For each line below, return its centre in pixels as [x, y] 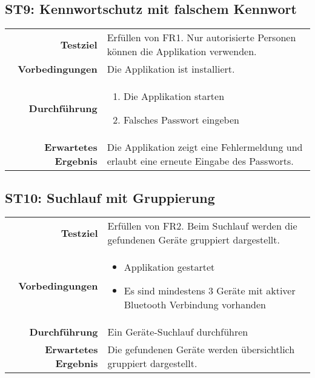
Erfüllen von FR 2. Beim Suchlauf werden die [202, 226]
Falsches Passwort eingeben [181, 120]
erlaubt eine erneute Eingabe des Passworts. [200, 161]
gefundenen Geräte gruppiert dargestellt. [194, 240]
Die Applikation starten [174, 96]
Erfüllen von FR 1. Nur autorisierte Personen [201, 38]
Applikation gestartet [169, 267]
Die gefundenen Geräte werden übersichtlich [201, 350]
